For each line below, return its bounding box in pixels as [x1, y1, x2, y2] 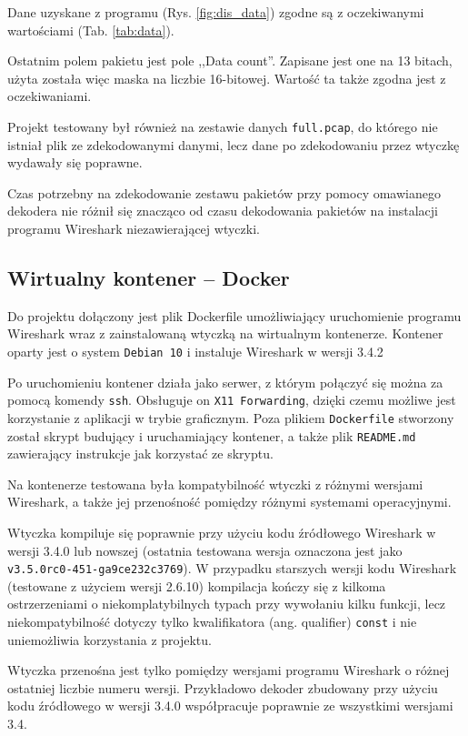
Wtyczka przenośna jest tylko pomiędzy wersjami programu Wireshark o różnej [7, 660, 450, 680]
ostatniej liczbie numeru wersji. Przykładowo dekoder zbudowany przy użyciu [7, 678, 438, 697]
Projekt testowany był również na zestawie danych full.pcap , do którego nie [7, 116, 438, 136]
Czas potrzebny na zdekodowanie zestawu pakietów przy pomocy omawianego [7, 183, 441, 202]
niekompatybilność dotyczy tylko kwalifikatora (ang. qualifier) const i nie [7, 612, 417, 631]
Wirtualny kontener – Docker [7, 263, 290, 291]
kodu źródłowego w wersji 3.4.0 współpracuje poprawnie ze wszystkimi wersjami [7, 696, 453, 715]
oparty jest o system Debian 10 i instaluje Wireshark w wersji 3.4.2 [7, 341, 383, 360]
